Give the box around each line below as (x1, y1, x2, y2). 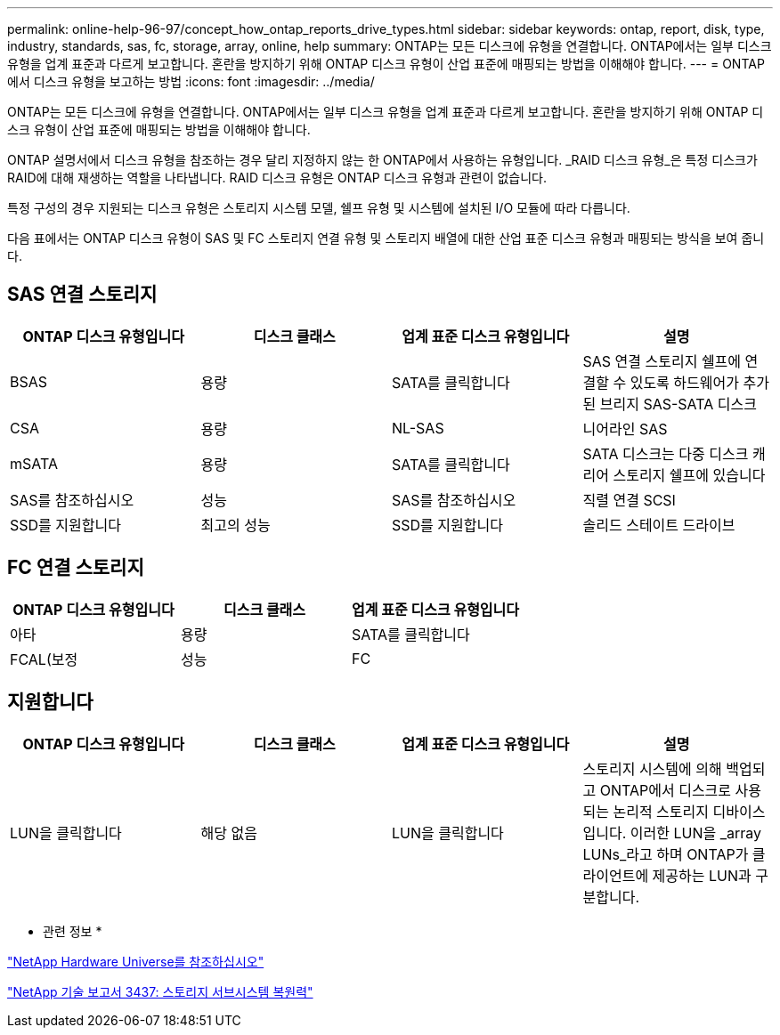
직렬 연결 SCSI (582, 490, 676, 509)
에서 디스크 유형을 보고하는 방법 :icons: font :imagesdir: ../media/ (7, 74, 375, 89)
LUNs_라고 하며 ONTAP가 (582, 845, 749, 863)
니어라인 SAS (582, 419, 668, 438)
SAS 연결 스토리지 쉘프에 (582, 352, 742, 370)
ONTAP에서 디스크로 (599, 780, 732, 799)
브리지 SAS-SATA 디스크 (599, 394, 757, 413)
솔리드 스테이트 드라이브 (582, 515, 735, 534)
